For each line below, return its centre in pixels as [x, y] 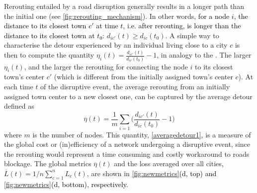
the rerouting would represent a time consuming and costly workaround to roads [127, 154]
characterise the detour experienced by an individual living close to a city [116, 45]
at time [107, 26]
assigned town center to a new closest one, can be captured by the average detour [128, 96]
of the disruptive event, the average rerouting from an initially [135, 86]
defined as [19, 106]
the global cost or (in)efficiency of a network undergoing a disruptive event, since [127, 144]
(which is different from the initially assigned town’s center [143, 77]
